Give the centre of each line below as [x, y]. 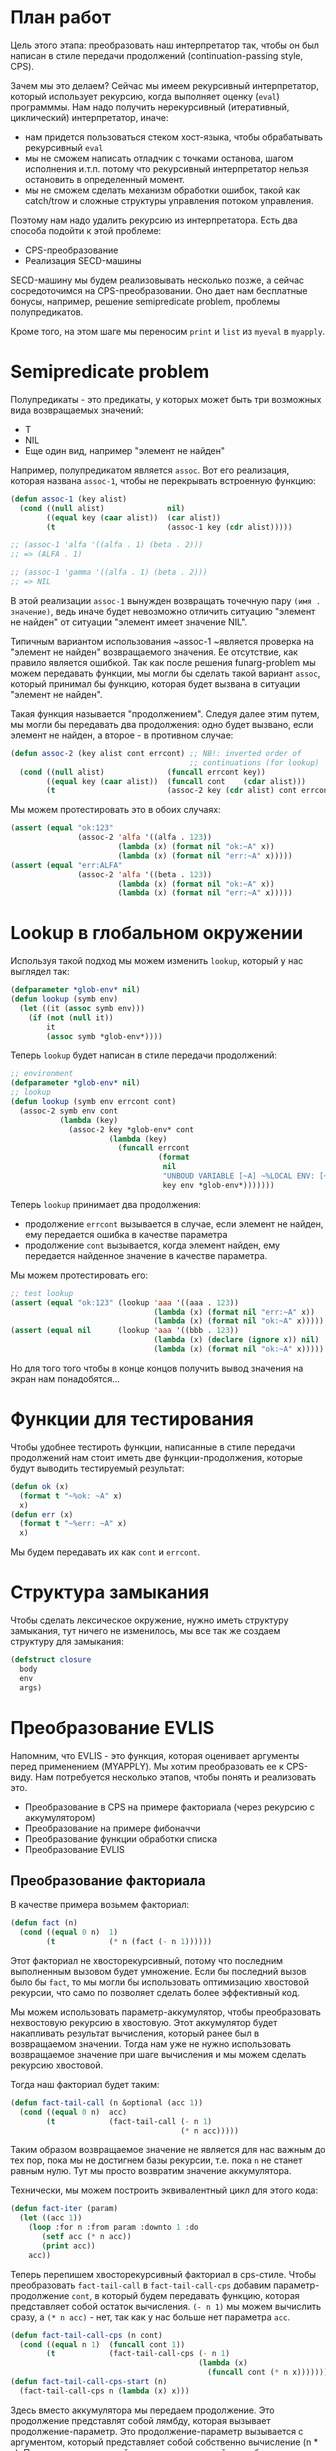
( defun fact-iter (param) [64, 2209]
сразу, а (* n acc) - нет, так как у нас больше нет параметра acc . [150, 2317]
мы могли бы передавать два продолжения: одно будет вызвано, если [162, 724]
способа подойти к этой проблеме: [86, 230]
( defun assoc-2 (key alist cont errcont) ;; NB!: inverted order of [156, 753]
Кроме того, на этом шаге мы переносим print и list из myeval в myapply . [168, 331]
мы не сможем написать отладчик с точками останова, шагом [159, 158]
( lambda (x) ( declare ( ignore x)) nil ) [236, 1340]
